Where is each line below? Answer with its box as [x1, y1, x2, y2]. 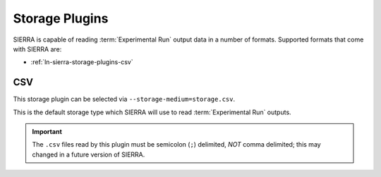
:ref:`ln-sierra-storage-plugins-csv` [30, 58, 133, 66]
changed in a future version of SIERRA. [32, 150, 145, 159]
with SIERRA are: [13, 44, 62, 53]
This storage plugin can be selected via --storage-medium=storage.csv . [13, 95, 236, 104]
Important [32, 128, 63, 136]
